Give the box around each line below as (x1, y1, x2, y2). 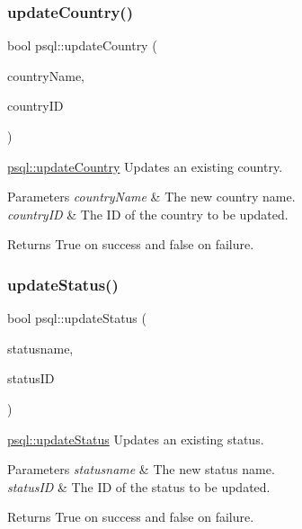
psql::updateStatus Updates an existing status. (7, 429, 264, 448)
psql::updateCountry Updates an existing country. (7, 157, 283, 175)
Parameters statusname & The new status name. (7, 460, 275, 479)
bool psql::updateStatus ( (7, 309, 147, 327)
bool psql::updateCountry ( (7, 36, 157, 55)
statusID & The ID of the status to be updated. (7, 477, 271, 496)
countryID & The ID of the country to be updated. (7, 204, 289, 223)
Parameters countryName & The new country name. (7, 187, 296, 206)
